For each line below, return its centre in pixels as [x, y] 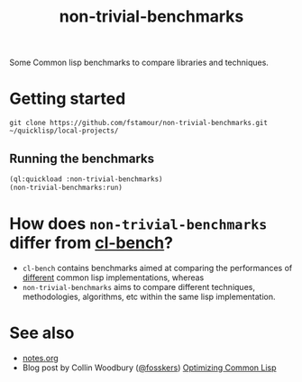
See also [42, 333]
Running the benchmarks [82, 158]
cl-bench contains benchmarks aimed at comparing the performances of [157, 268]
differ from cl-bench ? [92, 243]
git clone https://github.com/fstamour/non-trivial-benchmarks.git [139, 123]
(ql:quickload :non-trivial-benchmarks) [87, 179]
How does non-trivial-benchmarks [138, 223]
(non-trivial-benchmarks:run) [66, 187]
